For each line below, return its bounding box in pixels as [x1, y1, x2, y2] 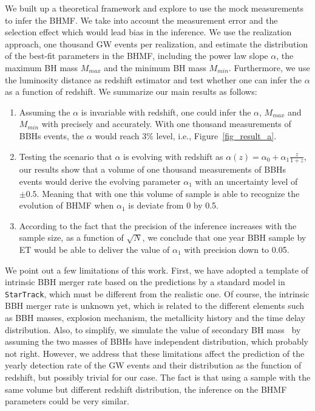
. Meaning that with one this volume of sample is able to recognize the [36, 187, 300, 199]
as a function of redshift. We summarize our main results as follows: [5, 85, 257, 98]
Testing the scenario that [19, 150, 112, 162]
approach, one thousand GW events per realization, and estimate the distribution [5, 37, 308, 50]
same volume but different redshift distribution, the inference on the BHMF [5, 382, 287, 395]
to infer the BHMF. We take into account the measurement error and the [5, 13, 278, 26]
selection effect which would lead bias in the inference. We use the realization [5, 26, 292, 38]
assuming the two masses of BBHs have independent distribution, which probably [5, 335, 308, 348]
